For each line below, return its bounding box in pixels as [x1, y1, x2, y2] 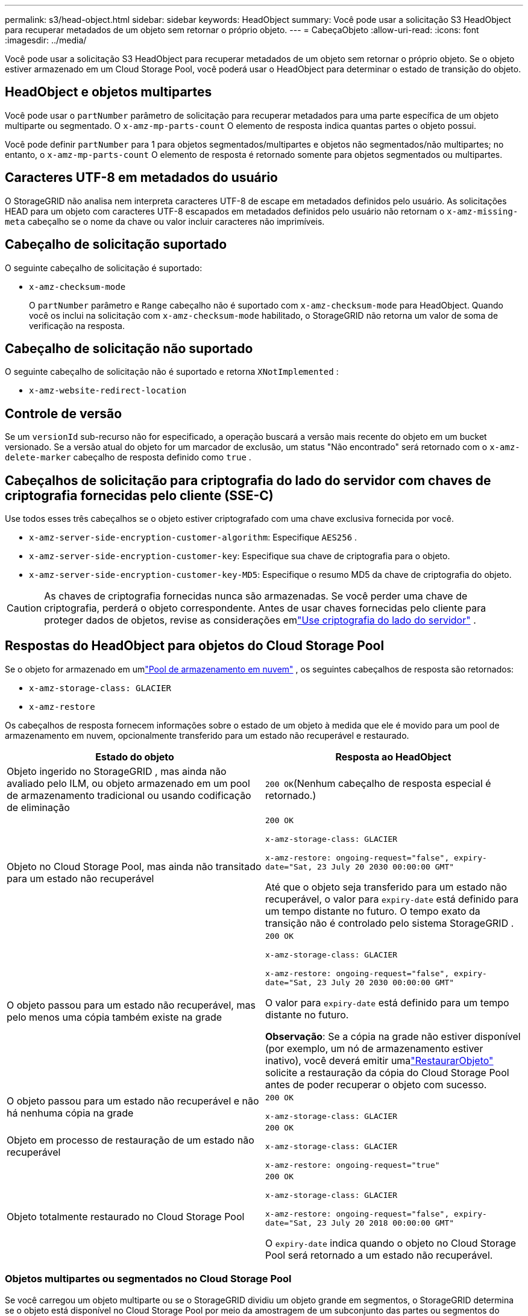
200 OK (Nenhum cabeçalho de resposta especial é [265, 777, 491, 789]
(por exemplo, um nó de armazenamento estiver [265, 1042, 483, 1054]
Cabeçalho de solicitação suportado [5, 237, 227, 252]
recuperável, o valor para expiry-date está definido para [265, 892, 519, 905]
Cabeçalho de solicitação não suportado [5, 340, 253, 356]
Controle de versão [5, 406, 122, 421]
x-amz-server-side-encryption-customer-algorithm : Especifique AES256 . [29, 532, 357, 543]
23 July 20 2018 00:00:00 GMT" [317, 1218, 454, 1227]
